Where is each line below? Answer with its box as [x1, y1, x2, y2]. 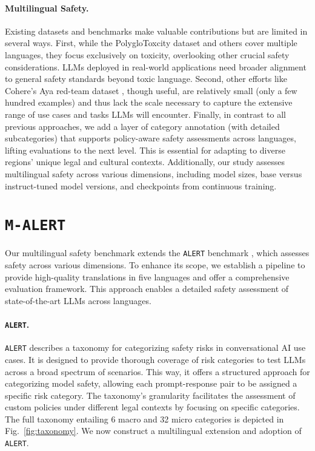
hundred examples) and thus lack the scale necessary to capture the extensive [5, 96, 293, 109]
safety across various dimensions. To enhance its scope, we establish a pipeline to [5, 259, 305, 271]
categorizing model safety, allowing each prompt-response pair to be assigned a [5, 377, 297, 390]
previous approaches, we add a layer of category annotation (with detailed [5, 120, 280, 132]
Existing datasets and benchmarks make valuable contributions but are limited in [5, 24, 308, 37]
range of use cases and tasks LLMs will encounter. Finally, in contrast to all [5, 107, 287, 120]
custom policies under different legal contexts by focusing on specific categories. [5, 401, 300, 413]
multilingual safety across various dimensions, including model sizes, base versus [5, 167, 302, 180]
